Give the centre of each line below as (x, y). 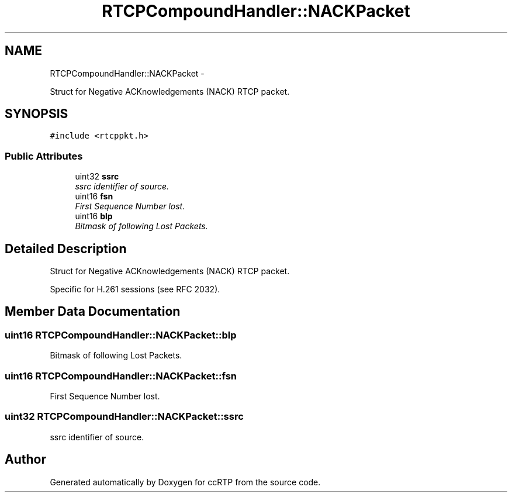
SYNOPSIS (37, 114)
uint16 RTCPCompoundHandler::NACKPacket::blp (121, 335)
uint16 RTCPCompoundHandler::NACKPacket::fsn (121, 376)
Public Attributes (44, 156)
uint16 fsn (94, 196)
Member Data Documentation (93, 312)
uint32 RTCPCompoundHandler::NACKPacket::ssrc (124, 417)
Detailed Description (66, 248)
